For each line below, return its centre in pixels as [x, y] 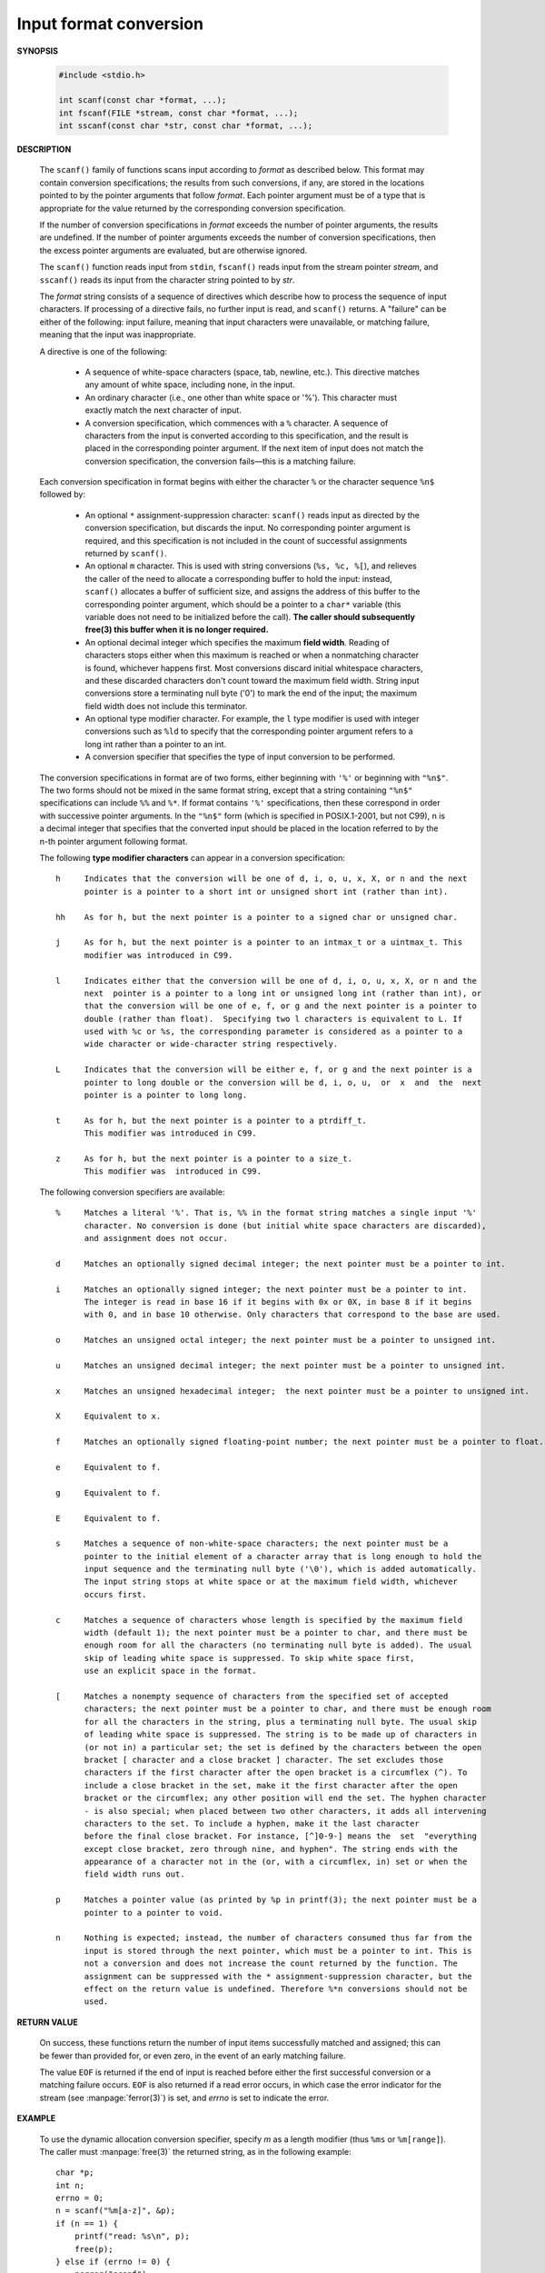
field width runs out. [134, 1874]
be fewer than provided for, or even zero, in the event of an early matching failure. [193, 2056]
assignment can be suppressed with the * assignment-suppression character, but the [278, 1976]
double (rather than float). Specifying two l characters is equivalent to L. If [273, 1019]
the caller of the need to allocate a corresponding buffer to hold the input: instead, [238, 578]
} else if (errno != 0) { [114, 2262]
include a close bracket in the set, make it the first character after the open [271, 1785]
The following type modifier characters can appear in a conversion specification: [192, 858]
